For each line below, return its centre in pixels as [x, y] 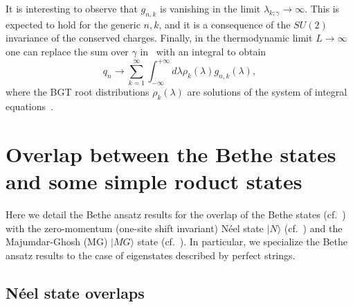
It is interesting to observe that [72, 8]
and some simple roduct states [154, 181]
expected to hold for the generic [73, 24]
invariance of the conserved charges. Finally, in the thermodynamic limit [159, 38]
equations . [29, 106]
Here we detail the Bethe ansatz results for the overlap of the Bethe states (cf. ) [176, 214]
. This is [322, 8]
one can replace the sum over [67, 51]
